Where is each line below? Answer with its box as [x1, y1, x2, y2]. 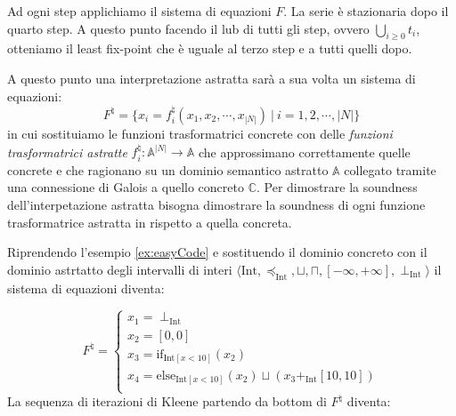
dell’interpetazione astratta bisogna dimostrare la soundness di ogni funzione [7, 196, 426, 213]
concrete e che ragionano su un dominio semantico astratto [7, 160, 329, 179]
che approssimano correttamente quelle [198, 142, 411, 161]
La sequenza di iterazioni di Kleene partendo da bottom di [7, 392, 327, 411]
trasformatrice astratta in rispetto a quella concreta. [7, 212, 292, 231]
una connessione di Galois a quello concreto [7, 178, 244, 196]
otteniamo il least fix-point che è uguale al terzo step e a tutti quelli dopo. [7, 39, 412, 58]
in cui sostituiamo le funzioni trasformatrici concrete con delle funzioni [7, 124, 393, 142]
